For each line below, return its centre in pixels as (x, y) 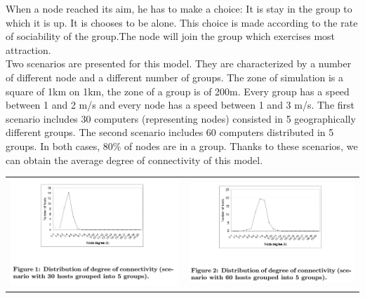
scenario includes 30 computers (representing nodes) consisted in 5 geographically (181, 118)
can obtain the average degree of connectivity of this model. (134, 160)
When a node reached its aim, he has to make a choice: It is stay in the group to (179, 8)
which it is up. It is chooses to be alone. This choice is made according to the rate (182, 22)
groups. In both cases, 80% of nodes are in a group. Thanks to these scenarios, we (182, 145)
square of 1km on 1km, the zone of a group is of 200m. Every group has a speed (178, 91)
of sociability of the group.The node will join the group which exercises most (171, 36)
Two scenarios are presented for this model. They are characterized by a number (179, 63)
